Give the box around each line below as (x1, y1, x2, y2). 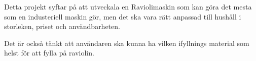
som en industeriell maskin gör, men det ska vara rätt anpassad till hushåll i (4, 11, 241, 21)
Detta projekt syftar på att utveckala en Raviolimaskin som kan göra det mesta (4, 1, 252, 11)
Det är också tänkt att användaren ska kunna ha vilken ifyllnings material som (4, 37, 249, 48)
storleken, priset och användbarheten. (4, 21, 120, 31)
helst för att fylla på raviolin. (4, 47, 94, 58)
